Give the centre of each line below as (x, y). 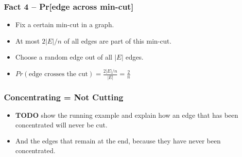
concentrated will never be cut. (61, 124)
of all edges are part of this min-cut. (118, 40)
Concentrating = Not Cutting (64, 97)
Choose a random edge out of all (64, 57)
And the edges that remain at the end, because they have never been (118, 141)
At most (27, 40)
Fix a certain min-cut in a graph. (65, 24)
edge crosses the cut (58, 74)
